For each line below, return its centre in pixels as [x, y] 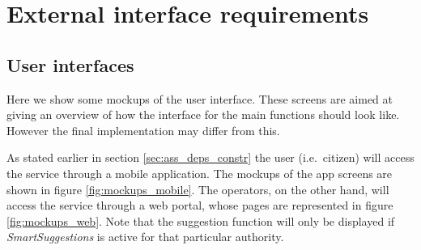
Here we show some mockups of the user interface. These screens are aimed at [200, 98]
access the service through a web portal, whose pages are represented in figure [200, 205]
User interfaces [70, 64]
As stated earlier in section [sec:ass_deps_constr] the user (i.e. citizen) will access [210, 157]
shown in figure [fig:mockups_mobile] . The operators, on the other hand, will [198, 189]
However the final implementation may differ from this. [143, 130]
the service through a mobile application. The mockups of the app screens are [200, 173]
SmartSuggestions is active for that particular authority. [145, 237]
